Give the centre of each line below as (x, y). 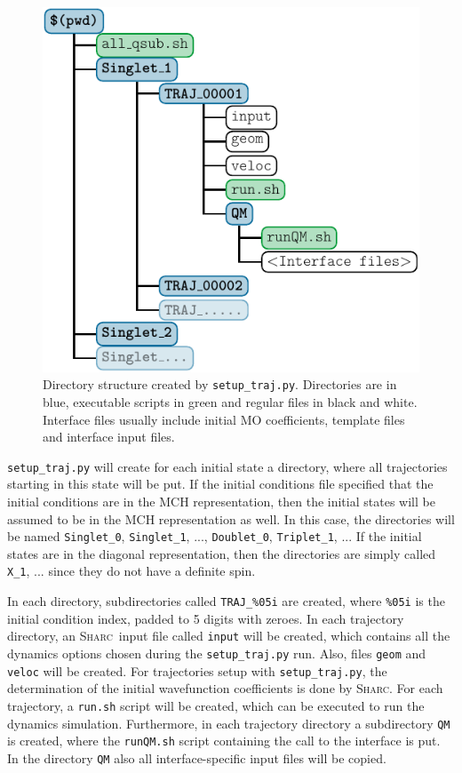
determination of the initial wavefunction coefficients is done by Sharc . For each (225, 688)
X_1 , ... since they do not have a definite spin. (131, 571)
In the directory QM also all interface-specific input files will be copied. (197, 757)
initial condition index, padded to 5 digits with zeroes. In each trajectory (206, 618)
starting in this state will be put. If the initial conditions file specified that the (220, 484)
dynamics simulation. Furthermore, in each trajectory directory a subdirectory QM (229, 723)
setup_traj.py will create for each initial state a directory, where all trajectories (227, 466)
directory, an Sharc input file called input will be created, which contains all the (229, 636)
